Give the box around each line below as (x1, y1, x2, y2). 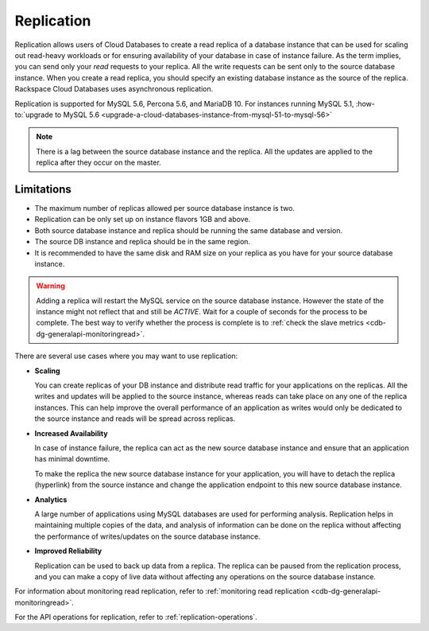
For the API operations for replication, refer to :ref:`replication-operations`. (14, 613, 257, 622)
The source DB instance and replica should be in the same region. (34, 237, 250, 247)
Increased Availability (34, 428, 108, 438)
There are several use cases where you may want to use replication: (14, 351, 238, 361)
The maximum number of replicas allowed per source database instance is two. (34, 203, 296, 212)
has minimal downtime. (34, 454, 110, 464)
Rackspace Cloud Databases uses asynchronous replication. (14, 84, 214, 94)
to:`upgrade (14, 110, 53, 119)
